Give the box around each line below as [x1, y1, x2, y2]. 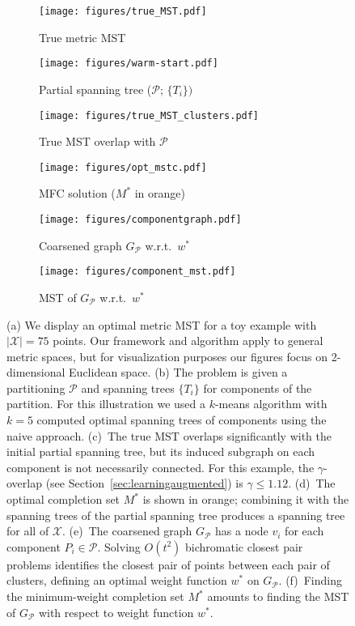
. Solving [97, 538, 141, 555]
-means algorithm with [214, 395, 328, 412]
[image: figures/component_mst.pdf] [39, 266, 236, 278]
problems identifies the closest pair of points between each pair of [6, 556, 330, 573]
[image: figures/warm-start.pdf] [39, 57, 218, 70]
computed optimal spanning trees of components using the [36, 411, 327, 428]
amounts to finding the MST [207, 588, 349, 604]
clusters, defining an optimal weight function [6, 572, 227, 589]
